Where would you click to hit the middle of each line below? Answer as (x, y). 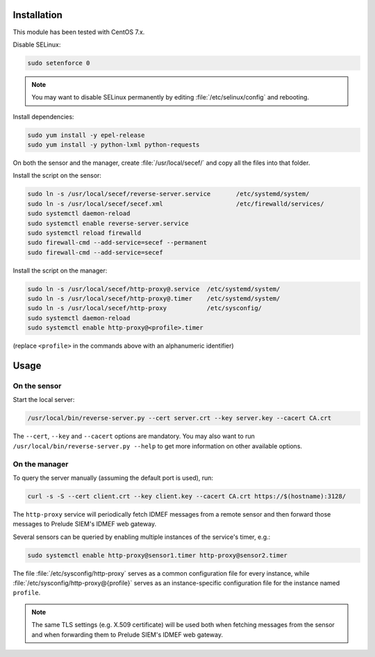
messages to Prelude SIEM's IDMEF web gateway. (84, 524)
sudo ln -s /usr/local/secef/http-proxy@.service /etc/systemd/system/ (154, 289)
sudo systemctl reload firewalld (84, 233)
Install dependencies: (43, 116)
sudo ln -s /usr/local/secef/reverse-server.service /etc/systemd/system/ (168, 194)
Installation (37, 15)
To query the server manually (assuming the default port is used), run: (113, 478)
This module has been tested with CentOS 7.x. (79, 32)
